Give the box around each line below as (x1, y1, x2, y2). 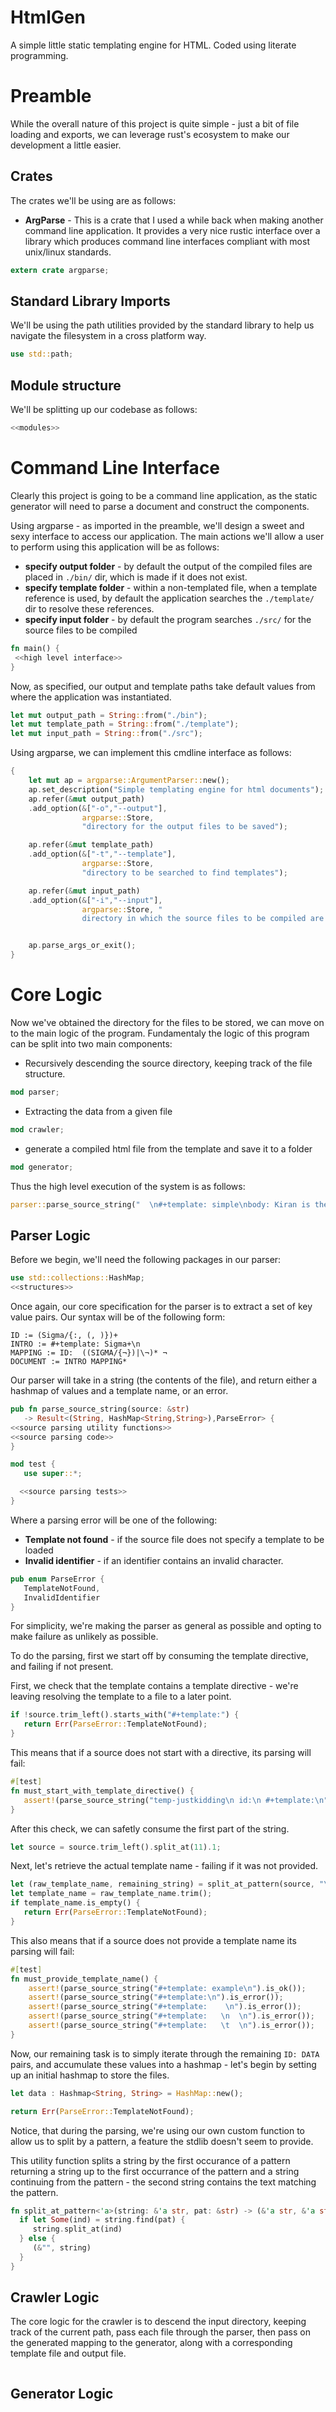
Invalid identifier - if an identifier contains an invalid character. (24, 1554, 284, 1566)
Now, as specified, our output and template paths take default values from (10, 680, 316, 692)
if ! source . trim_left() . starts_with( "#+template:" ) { (10, 1710, 240, 1720)
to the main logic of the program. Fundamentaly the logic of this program (10, 1027, 310, 1039)
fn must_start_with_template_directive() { (10, 1786, 195, 1796)
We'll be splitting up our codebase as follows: (10, 404, 198, 416)
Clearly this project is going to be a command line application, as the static (10, 489, 318, 501)
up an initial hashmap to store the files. (10, 2069, 170, 2081)
